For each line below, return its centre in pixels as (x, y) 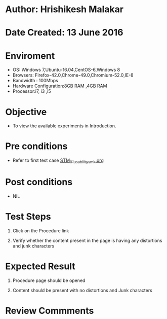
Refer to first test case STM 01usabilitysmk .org (58, 161)
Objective (26, 112)
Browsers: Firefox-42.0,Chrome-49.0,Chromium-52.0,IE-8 (73, 75)
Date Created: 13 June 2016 (64, 33)
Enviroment (30, 56)
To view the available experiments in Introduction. (64, 126)
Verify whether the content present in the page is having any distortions (87, 240)
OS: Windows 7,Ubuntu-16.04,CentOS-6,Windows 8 (66, 70)
